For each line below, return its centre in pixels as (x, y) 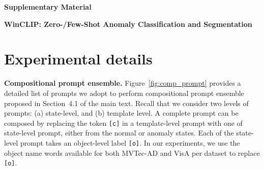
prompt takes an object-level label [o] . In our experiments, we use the (130, 142)
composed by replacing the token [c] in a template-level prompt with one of (123, 123)
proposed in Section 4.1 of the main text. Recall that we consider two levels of (126, 103)
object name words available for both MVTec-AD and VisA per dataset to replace (132, 152)
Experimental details (78, 59)
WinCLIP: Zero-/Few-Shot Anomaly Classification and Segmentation (128, 24)
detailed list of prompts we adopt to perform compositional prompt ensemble (124, 93)
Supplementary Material (48, 7)
